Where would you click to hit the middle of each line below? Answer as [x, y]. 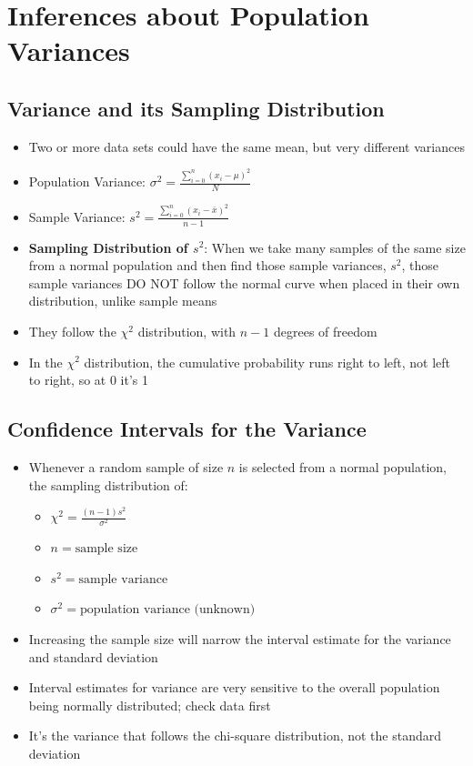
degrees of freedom [325, 331]
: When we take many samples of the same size [335, 247]
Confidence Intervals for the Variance [187, 429]
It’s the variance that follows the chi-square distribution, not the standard [235, 736]
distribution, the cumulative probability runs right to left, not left [267, 362]
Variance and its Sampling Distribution [196, 108]
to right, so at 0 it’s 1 [89, 380]
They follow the [72, 331]
